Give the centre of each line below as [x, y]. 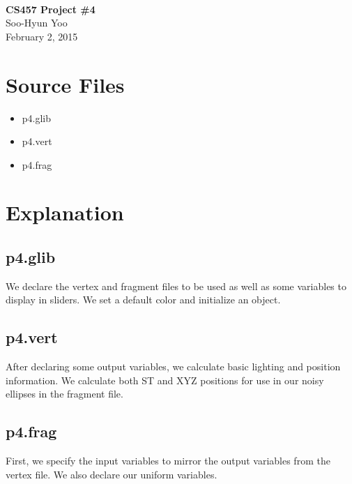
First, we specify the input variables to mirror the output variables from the [168, 461]
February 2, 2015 [42, 36]
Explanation [65, 212]
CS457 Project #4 [51, 9]
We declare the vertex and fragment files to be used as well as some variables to [176, 286]
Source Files [65, 84]
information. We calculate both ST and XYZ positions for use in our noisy [165, 380]
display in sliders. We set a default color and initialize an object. [143, 300]
